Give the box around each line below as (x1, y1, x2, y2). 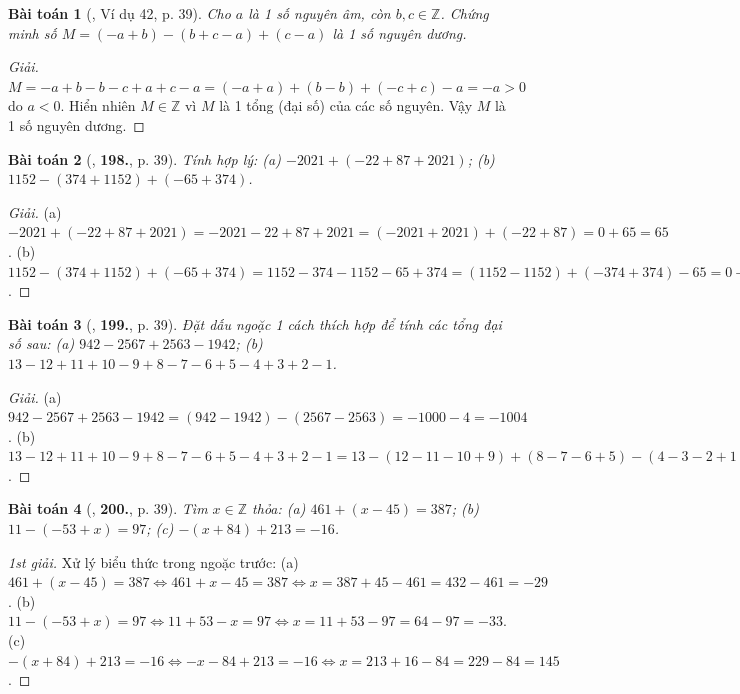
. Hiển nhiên (60, 95, 136, 116)
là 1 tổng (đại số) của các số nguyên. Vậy (219, 95, 473, 116)
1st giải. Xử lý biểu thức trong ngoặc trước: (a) (8, 551, 299, 572)
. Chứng (440, 3, 489, 23)
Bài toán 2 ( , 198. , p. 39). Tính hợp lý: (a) (8, 148, 281, 169)
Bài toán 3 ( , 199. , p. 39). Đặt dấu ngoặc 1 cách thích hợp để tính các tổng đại (8, 313, 502, 334)
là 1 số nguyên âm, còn (248, 3, 391, 23)
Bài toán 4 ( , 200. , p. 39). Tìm (8, 498, 208, 519)
